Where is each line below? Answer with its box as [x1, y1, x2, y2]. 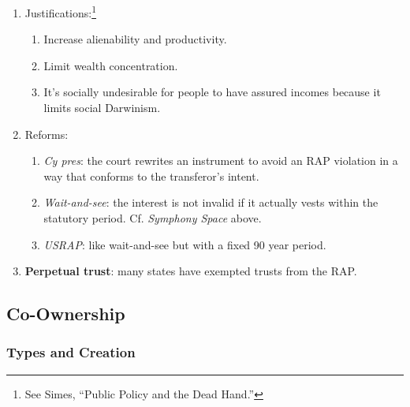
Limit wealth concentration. [43, 57, 178, 73]
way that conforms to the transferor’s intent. [43, 167, 259, 184]
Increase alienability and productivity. [43, 31, 227, 47]
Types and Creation [6, 342, 136, 362]
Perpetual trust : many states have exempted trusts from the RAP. [24, 263, 357, 279]
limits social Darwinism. [43, 99, 161, 116]
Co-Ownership [6, 301, 125, 326]
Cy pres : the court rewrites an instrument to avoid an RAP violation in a [43, 152, 398, 169]
